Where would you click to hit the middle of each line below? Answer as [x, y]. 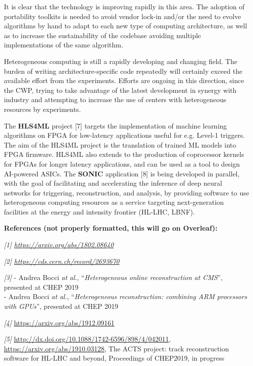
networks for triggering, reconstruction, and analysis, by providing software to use [126, 192]
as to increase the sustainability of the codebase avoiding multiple [103, 35]
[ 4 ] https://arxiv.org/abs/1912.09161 [59, 322]
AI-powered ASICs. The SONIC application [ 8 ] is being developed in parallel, [122, 173]
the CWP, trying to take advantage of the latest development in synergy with [120, 90]
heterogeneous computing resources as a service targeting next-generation [114, 202]
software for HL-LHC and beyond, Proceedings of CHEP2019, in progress [114, 358]
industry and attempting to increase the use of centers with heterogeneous [115, 99]
